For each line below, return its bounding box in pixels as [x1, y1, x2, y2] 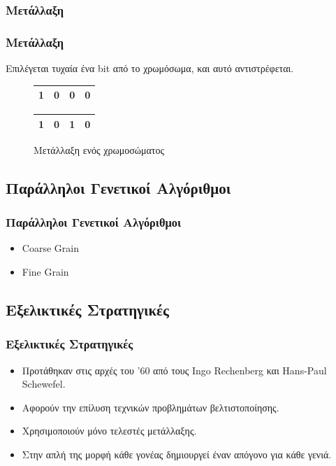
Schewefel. [22, 376, 66, 391]
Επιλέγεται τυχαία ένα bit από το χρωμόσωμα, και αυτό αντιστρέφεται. [6, 61, 294, 76]
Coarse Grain [22, 241, 79, 255]
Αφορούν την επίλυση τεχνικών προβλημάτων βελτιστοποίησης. [22, 400, 279, 414]
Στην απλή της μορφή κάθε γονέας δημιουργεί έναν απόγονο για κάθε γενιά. [22, 447, 332, 461]
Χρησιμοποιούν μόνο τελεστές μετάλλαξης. [22, 423, 197, 438]
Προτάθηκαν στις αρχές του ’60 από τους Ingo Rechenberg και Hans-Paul [22, 362, 327, 377]
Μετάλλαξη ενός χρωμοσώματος [34, 142, 164, 157]
